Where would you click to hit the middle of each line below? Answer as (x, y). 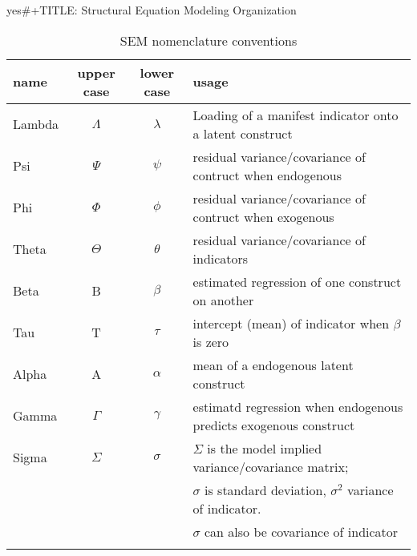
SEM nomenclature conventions (208, 40)
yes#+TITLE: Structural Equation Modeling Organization (152, 10)
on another (223, 300)
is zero (211, 341)
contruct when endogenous (267, 175)
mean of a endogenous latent (273, 365)
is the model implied (265, 448)
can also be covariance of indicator (302, 531)
